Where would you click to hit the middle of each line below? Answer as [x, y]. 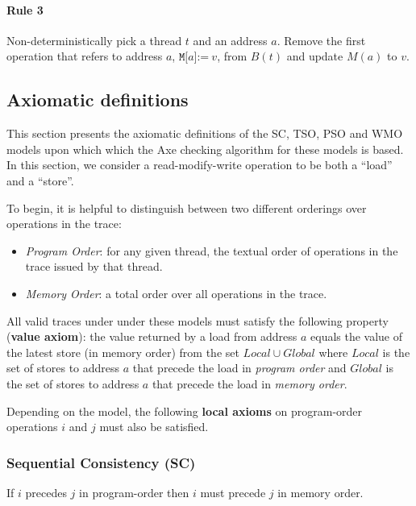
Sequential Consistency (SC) [101, 462]
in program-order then [134, 492]
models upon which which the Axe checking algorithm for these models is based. [205, 149]
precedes [46, 492]
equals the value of [357, 336]
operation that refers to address [85, 56]
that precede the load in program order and [239, 368]
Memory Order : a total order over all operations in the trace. [176, 293]
